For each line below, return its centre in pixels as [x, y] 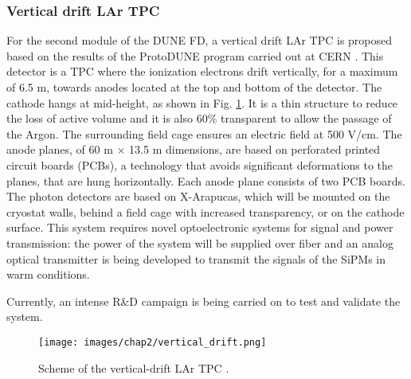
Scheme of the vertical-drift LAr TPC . [134, 367]
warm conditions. [48, 274]
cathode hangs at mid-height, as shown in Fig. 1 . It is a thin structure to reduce [202, 102]
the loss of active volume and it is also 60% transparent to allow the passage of [199, 118]
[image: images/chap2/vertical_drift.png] [153, 342]
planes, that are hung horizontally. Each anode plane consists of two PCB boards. [206, 180]
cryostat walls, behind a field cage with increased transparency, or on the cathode [205, 211]
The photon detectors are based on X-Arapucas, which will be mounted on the [198, 196]
